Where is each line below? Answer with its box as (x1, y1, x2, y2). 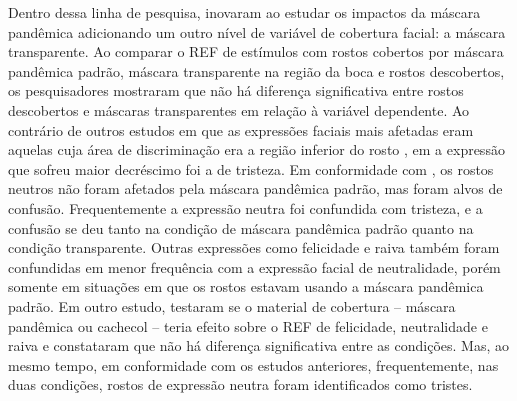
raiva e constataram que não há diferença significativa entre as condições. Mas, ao (8, 335, 510, 356)
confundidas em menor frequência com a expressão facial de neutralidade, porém (8, 256, 501, 277)
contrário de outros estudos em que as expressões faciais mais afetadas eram (8, 119, 474, 140)
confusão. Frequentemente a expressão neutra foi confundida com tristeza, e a (8, 197, 483, 218)
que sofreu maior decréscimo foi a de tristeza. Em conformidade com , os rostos (8, 158, 494, 179)
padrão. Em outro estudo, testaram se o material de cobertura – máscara (8, 295, 456, 316)
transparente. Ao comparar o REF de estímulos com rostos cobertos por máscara (8, 41, 504, 62)
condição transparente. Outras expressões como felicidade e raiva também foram (8, 237, 500, 258)
